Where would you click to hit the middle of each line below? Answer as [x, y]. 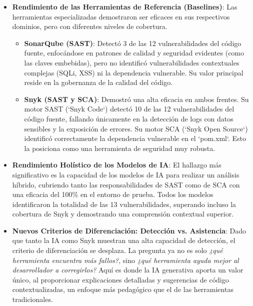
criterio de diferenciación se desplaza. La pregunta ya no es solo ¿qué [117, 250]
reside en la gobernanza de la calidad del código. [98, 82]
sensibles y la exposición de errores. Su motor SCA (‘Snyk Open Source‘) [136, 128]
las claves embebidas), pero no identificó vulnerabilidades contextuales [132, 62]
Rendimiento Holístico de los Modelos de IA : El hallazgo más [117, 165]
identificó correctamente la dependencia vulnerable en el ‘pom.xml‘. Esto [135, 138]
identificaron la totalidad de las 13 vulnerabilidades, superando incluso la [124, 204]
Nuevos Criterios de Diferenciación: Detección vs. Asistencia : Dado [129, 230]
